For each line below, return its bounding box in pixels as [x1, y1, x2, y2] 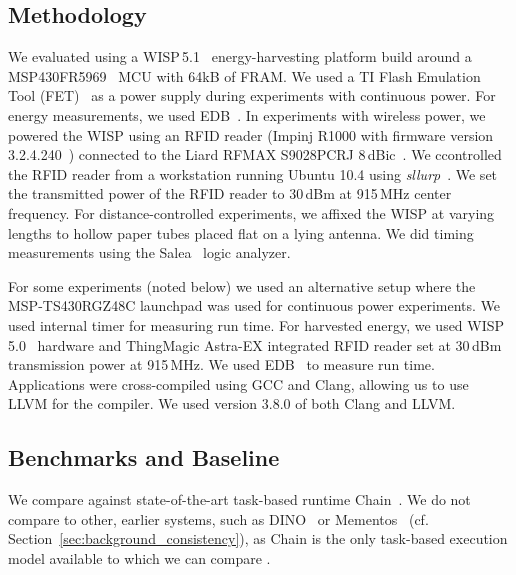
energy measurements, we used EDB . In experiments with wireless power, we [8, 104, 486, 125]
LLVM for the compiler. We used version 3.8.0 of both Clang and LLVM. [8, 393, 456, 414]
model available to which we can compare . [8, 547, 271, 568]
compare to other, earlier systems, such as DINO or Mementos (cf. [8, 508, 429, 529]
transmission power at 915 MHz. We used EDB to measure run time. [8, 354, 435, 375]
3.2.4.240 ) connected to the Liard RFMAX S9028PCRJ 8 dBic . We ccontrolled [8, 144, 502, 165]
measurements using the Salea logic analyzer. [8, 242, 291, 263]
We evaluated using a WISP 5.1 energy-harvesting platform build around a [8, 46, 472, 67]
